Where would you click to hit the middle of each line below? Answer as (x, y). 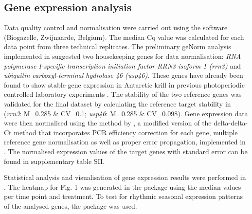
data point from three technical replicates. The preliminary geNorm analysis (117, 46)
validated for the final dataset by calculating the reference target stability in (117, 103)
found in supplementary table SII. (54, 161)
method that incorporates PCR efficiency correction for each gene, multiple (126, 132)
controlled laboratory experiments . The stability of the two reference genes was (123, 94)
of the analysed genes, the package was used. (71, 205)
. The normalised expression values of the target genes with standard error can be (126, 151)
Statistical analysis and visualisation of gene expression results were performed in (125, 177)
